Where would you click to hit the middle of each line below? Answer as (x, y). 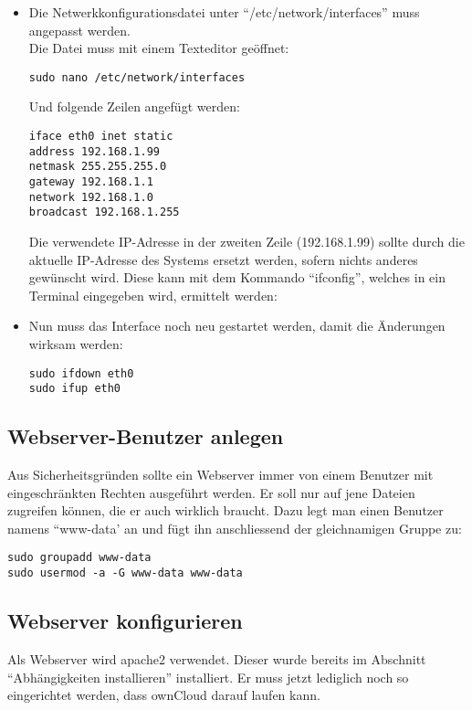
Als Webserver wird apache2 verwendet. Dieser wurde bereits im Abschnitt (217, 658)
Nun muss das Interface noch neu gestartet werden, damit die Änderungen (237, 326)
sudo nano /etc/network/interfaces (137, 77)
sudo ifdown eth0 (81, 373)
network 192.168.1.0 (91, 197)
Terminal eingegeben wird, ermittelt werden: (153, 295)
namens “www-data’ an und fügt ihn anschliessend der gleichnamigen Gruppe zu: (235, 528)
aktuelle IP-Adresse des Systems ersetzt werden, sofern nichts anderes (223, 259)
